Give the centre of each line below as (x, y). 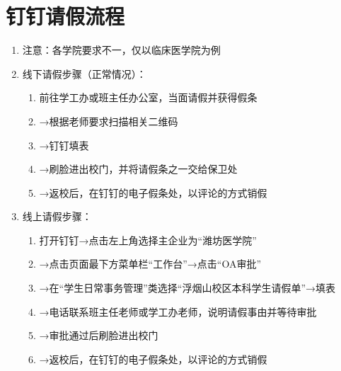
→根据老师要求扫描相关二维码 (109, 121)
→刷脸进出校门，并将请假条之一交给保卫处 (138, 169)
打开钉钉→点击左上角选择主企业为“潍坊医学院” (148, 240)
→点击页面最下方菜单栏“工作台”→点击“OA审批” (150, 264)
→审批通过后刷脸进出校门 (99, 335)
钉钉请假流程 (65, 16)
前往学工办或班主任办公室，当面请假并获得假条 (148, 97)
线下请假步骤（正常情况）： (84, 73)
